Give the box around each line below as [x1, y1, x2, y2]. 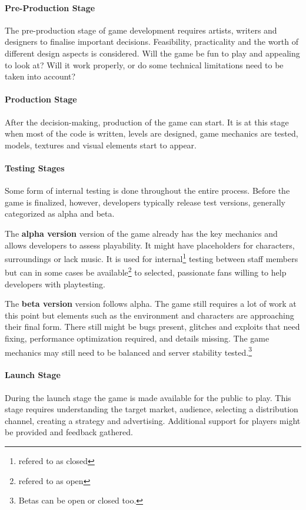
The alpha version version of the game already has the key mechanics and [5, 227, 278, 239]
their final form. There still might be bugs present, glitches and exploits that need [5, 320, 300, 333]
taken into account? [5, 70, 76, 82]
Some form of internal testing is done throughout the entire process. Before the [5, 184, 290, 197]
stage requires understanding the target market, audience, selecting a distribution [5, 403, 298, 415]
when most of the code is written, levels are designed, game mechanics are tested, [5, 127, 298, 140]
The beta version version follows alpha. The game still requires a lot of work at [5, 297, 297, 310]
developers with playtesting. [5, 277, 105, 290]
